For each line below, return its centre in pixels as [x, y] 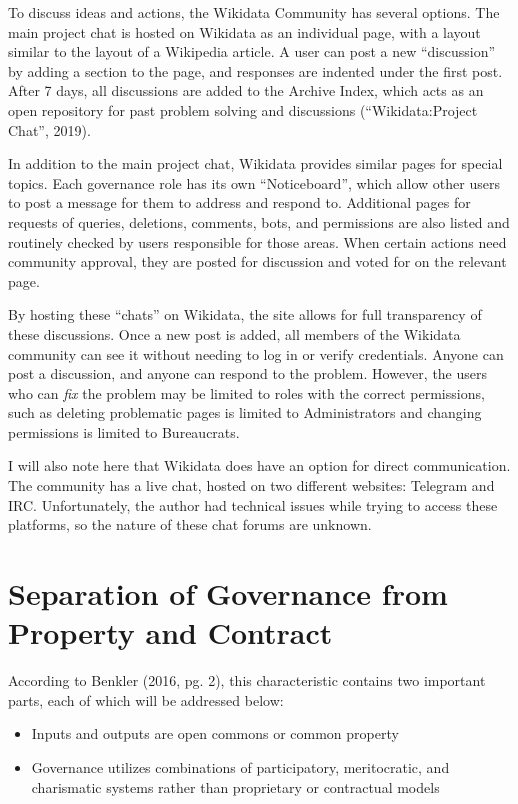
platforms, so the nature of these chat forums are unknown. [190, 524]
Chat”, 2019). [49, 129]
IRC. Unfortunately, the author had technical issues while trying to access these [253, 504]
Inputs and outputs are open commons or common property [215, 733]
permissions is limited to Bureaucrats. [124, 431]
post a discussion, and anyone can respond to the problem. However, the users [248, 373]
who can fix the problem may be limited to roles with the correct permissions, [246, 392]
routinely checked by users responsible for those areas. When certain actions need [257, 241]
